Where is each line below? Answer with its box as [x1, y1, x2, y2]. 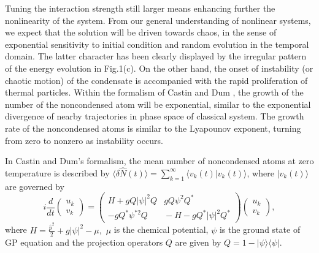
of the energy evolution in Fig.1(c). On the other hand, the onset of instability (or [5, 61, 313, 74]
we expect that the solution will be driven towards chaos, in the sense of [5, 26, 277, 39]
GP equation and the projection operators [5, 235, 163, 248]
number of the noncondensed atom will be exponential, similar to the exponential [5, 97, 311, 110]
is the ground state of [219, 223, 301, 236]
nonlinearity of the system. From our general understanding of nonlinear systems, [5, 13, 311, 26]
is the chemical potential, [113, 223, 209, 236]
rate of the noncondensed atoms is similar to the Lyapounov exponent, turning [5, 121, 301, 134]
